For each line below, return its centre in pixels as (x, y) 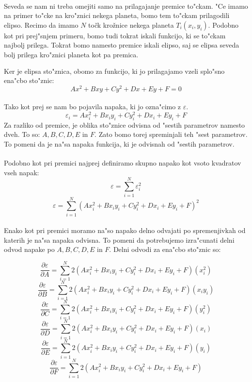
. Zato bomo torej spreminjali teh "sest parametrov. (171, 134)
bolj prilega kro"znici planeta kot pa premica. (71, 54)
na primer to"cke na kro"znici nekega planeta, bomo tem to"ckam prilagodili (117, 15)
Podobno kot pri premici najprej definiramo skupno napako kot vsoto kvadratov (123, 163)
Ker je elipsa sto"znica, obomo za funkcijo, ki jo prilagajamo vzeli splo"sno (114, 71)
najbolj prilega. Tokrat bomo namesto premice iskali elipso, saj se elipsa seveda (122, 45)
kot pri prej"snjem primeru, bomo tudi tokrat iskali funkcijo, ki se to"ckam (115, 35)
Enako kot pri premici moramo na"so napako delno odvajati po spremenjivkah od (125, 230)
